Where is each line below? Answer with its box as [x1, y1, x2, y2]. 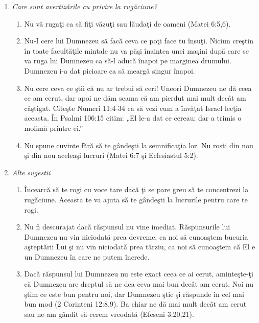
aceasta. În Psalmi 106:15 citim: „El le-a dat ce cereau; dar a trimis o [24, 112, 242, 123]
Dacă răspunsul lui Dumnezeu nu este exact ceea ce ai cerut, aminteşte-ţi [24, 268, 253, 279]
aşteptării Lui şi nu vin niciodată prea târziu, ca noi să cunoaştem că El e [24, 241, 255, 252]
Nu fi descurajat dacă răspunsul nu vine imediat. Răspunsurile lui [24, 221, 230, 232]
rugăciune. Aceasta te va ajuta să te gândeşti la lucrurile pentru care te [24, 194, 248, 204]
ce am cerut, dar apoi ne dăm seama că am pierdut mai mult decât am [24, 93, 246, 103]
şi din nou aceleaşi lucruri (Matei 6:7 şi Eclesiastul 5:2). [24, 150, 198, 160]
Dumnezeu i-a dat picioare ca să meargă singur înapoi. [24, 65, 195, 76]
